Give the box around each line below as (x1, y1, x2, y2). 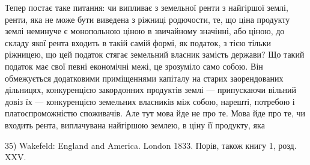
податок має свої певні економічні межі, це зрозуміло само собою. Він (5, 59, 263, 72)
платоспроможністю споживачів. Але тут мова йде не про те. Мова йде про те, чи (5, 107, 305, 119)
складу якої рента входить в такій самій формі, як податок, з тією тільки (5, 36, 271, 49)
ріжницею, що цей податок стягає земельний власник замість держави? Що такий (5, 48, 305, 61)
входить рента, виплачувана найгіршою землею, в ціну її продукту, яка (5, 118, 265, 131)
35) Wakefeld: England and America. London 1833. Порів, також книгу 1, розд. (5, 139, 297, 151)
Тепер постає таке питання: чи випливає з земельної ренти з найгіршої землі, (5, 1, 288, 13)
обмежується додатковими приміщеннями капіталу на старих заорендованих (5, 71, 284, 84)
